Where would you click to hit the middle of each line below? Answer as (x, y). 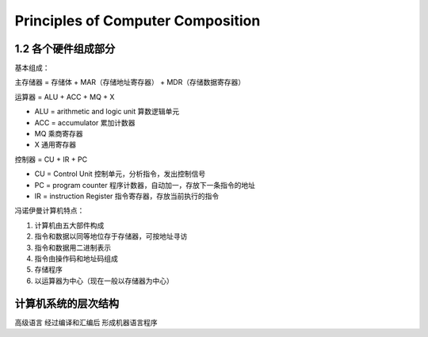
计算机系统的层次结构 (67, 303)
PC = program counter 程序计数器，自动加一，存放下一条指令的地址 (145, 185)
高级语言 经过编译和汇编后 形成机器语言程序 (86, 322)
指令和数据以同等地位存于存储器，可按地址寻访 (111, 236)
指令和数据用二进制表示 (73, 247)
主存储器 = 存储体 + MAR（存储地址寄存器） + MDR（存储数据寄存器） (130, 82)
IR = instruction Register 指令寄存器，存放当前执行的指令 (127, 196)
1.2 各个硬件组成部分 (65, 49)
